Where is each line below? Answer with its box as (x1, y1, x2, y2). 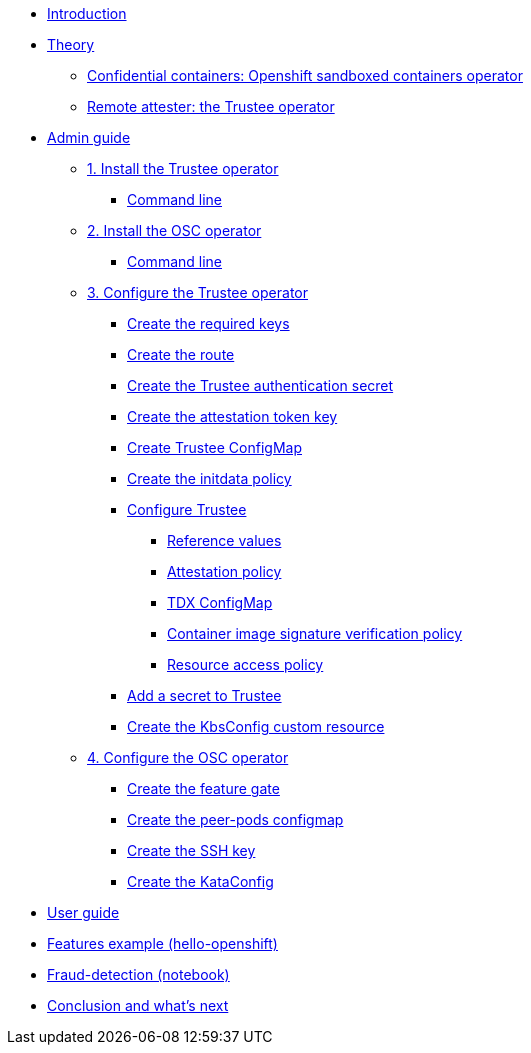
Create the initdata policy (127, 470, 292, 487)
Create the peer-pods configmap (127, 811, 344, 828)
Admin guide (47, 129, 131, 146)
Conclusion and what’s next (47, 997, 229, 1014)
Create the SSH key (127, 842, 256, 859)
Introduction (47, 5, 127, 22)
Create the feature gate (127, 780, 280, 797)
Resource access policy (167, 656, 324, 673)
